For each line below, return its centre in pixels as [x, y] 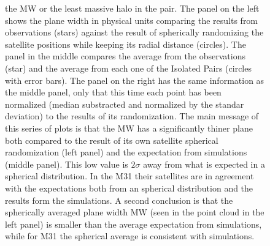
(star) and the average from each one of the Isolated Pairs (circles [128, 68]
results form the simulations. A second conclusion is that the [119, 200]
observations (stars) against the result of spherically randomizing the [134, 32]
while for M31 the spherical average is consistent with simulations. [130, 236]
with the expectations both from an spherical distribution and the [129, 188]
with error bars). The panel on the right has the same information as [135, 80]
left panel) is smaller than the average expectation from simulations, [133, 224]
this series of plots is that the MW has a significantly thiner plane [129, 128]
